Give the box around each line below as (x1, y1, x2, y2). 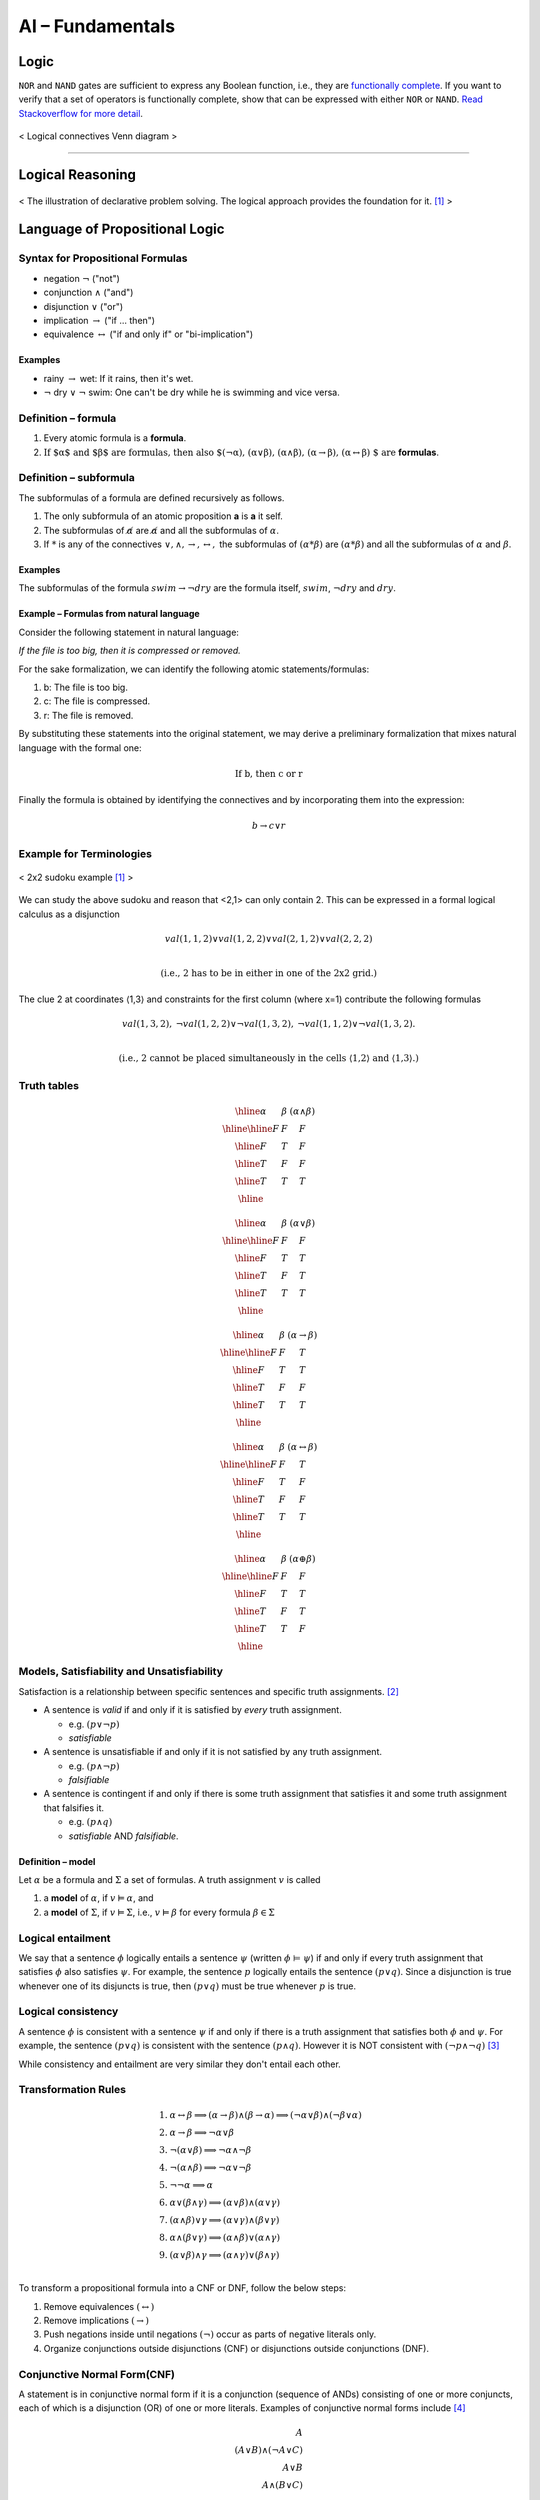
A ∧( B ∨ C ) (261, 2480, 304, 2491)
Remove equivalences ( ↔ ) (43, 2300, 155, 2312)
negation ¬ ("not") (43, 272, 120, 284)
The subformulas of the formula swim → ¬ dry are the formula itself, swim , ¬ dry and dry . (18, 582, 397, 594)
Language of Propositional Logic (18, 221, 225, 238)
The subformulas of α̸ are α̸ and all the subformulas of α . (43, 524, 280, 536)
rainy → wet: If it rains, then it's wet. (43, 372, 194, 384)
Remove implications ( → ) (43, 2314, 150, 2326)
